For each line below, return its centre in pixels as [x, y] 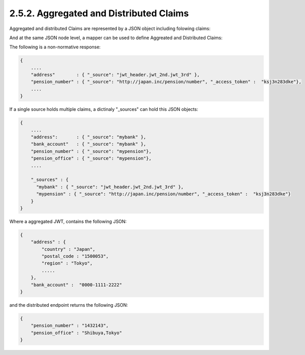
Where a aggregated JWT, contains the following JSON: [68, 221]
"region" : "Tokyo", [67, 263]
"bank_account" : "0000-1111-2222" [76, 285]
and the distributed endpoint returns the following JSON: [69, 305]
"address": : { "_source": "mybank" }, [88, 137]
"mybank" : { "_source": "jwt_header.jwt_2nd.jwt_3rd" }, [110, 187]
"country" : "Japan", [68, 249]
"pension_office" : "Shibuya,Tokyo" [76, 333]
